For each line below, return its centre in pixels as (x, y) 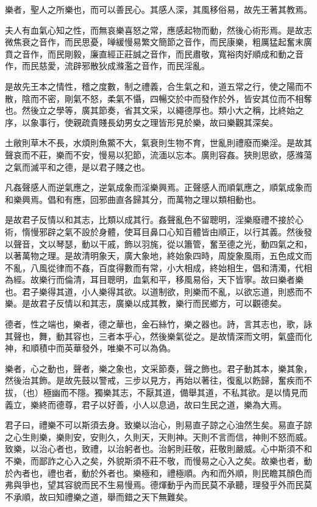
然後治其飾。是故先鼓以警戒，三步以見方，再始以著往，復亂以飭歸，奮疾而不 (158, 380)
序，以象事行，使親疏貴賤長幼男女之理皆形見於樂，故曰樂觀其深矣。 (141, 122)
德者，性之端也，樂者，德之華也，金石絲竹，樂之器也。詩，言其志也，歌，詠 (158, 324)
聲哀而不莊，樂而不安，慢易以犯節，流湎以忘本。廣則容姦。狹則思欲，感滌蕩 (158, 154)
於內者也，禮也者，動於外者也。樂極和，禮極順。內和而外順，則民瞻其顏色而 (158, 472)
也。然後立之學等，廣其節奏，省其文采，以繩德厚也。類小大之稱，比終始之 (154, 110)
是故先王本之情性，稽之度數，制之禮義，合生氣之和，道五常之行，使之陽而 (154, 86)
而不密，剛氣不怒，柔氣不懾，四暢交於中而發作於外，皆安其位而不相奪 (171, 98)
